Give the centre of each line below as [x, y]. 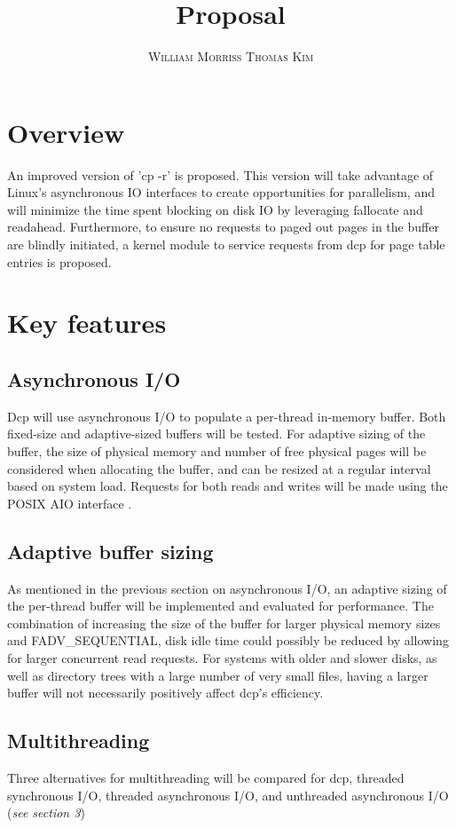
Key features [87, 323]
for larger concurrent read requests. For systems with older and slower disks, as [222, 657]
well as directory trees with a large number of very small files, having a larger [218, 675]
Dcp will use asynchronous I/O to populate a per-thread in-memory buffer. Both [227, 416]
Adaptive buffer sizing [110, 551]
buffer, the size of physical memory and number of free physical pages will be [217, 450]
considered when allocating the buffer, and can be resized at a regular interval [219, 468]
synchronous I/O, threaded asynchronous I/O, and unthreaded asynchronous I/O [228, 795]
